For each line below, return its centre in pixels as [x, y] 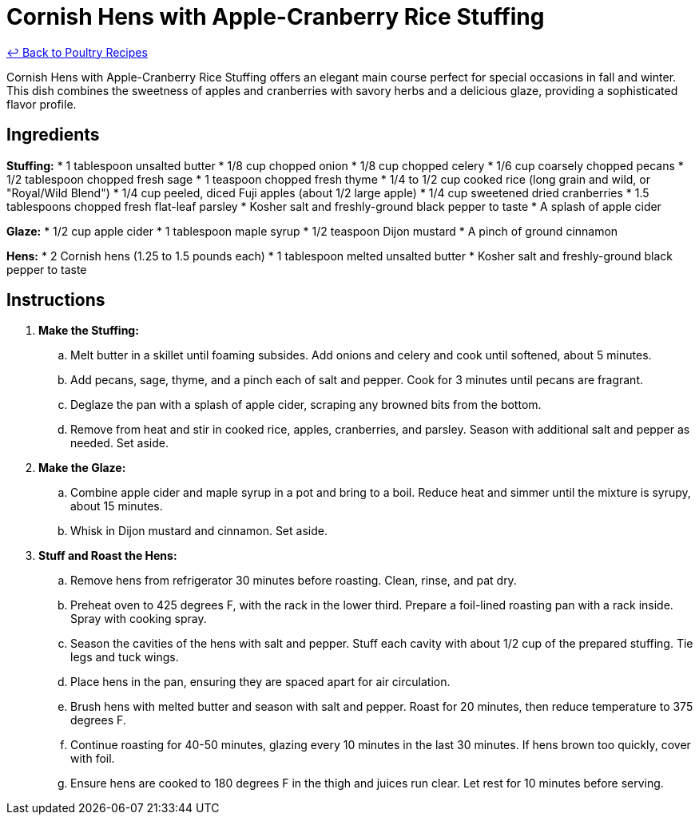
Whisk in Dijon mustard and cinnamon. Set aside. [199, 531]
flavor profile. [42, 104]
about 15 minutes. [117, 506]
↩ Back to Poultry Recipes [77, 52]
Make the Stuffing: [89, 331]
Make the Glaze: [82, 468]
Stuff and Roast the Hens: [108, 556]
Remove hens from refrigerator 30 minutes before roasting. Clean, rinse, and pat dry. [294, 581]
